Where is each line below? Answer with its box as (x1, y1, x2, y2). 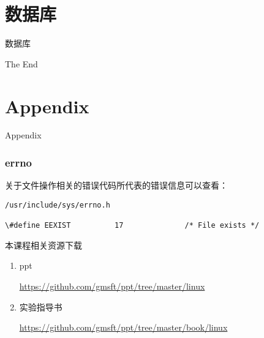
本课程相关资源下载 (5, 238, 82, 251)
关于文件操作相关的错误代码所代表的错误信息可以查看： (5, 179, 228, 192)
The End (5, 57, 38, 70)
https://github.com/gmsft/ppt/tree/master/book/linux (19, 321, 228, 334)
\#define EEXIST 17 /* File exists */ (5, 221, 260, 230)
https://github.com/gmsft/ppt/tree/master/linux (19, 280, 205, 292)
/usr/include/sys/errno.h (5, 200, 110, 209)
